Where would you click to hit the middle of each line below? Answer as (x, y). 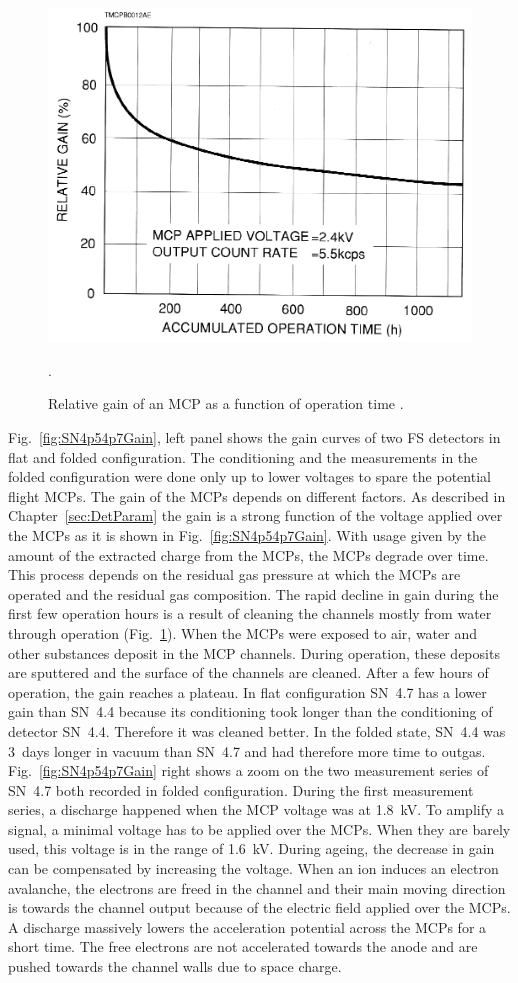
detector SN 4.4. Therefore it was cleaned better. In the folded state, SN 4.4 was (257, 730)
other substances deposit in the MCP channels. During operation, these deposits (254, 652)
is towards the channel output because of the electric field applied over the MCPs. (259, 907)
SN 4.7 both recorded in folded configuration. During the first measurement (241, 789)
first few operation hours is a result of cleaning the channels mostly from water (250, 613)
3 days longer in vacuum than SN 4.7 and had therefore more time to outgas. (247, 750)
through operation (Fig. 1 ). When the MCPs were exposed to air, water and (242, 632)
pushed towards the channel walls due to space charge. (175, 966)
